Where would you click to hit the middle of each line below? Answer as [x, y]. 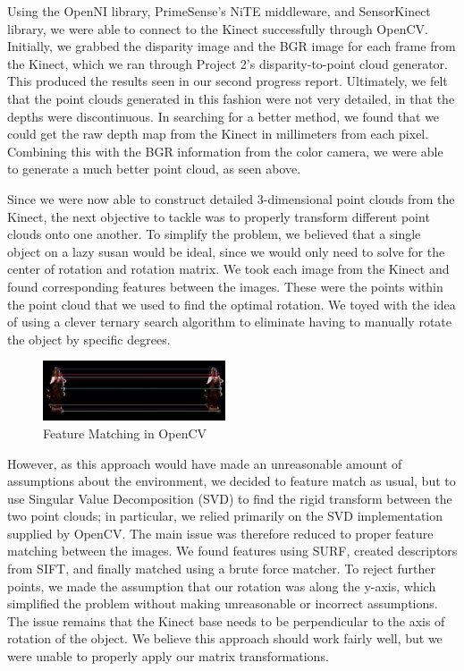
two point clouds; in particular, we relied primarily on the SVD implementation [225, 516]
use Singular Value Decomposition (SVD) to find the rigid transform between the [230, 498]
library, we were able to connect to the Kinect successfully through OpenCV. [218, 28]
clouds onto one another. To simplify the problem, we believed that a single [214, 234]
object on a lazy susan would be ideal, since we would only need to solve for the [226, 251]
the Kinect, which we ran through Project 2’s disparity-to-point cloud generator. [228, 63]
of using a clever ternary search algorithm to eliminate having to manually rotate [229, 322]
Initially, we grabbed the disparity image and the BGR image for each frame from [232, 46]
